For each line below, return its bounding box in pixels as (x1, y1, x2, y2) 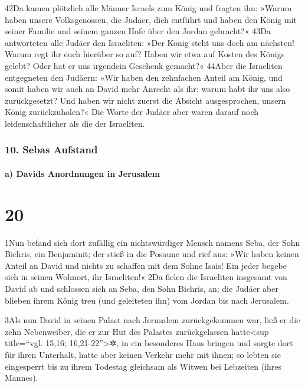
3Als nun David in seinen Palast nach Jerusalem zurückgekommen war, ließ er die (5, 314, 300, 326)
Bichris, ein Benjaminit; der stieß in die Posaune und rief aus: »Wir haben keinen (5, 248, 299, 260)
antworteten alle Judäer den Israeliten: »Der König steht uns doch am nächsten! (5, 36, 294, 48)
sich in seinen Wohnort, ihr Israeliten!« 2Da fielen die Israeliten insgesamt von (5, 271, 287, 283)
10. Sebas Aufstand (5, 142, 98, 157)
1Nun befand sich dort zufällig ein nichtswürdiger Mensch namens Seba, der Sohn (5, 236, 300, 248)
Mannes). (5, 371, 38, 384)
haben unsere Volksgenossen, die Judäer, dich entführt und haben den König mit (5, 13, 297, 25)
